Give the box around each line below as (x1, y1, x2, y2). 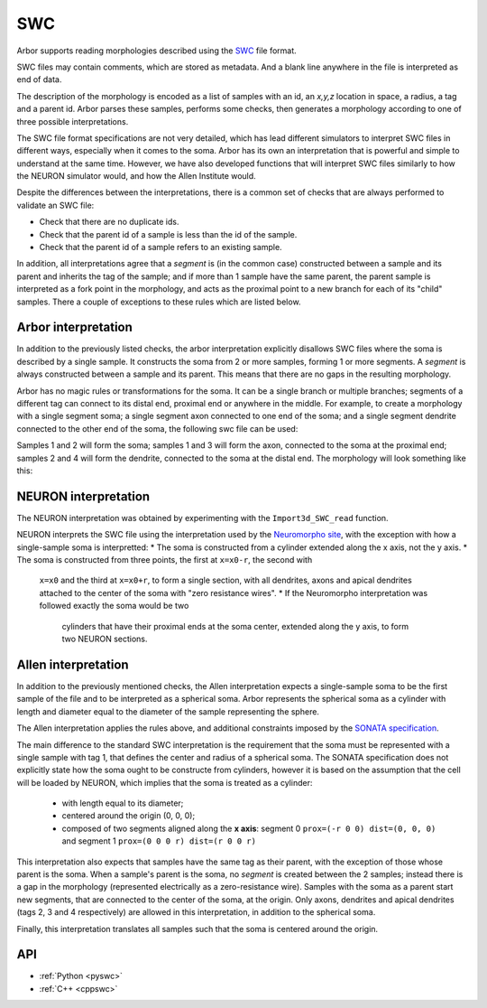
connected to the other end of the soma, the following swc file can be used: (16, 423, 299, 434)
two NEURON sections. (61, 633, 148, 645)
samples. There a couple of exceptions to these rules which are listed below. (16, 296, 301, 307)
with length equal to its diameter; (61, 798, 184, 808)
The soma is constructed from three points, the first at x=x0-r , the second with (16, 555, 313, 565)
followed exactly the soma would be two (39, 601, 189, 611)
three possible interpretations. (16, 116, 129, 126)
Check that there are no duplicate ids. (39, 217, 179, 228)
